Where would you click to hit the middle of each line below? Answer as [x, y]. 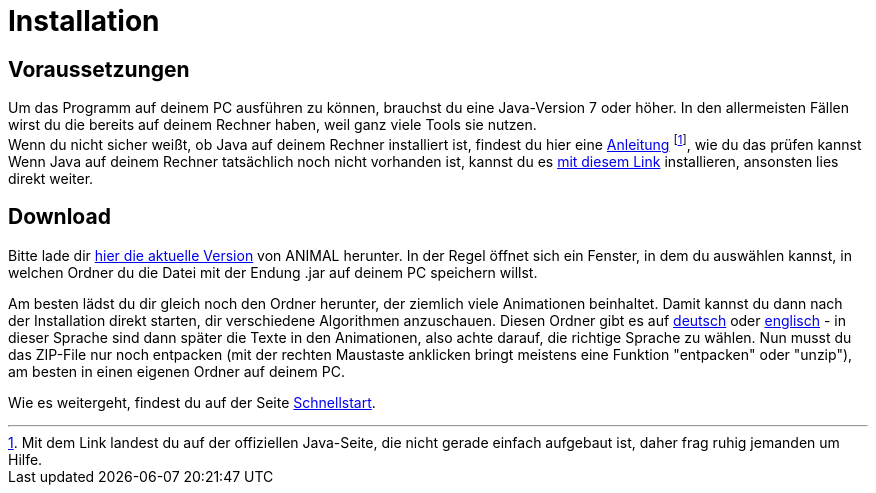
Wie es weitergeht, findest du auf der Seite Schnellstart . [192, 402]
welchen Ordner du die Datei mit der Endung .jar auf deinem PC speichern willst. [273, 272]
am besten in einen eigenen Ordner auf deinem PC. [176, 371]
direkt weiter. [51, 178]
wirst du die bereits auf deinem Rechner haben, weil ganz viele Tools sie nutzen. [272, 125]
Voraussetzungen [99, 69]
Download [59, 217]
